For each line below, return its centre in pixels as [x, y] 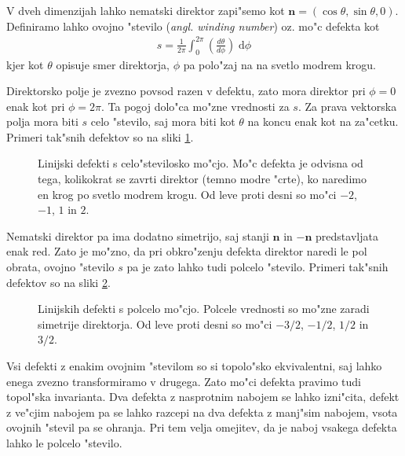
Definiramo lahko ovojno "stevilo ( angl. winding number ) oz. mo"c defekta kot [193, 26]
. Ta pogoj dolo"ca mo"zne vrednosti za [195, 106]
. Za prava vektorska [347, 106]
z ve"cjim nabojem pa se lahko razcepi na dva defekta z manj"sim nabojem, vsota [202, 412]
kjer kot [25, 64]
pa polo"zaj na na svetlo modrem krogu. [279, 64]
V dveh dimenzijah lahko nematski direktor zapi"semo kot [146, 10]
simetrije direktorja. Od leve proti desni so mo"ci [155, 324]
